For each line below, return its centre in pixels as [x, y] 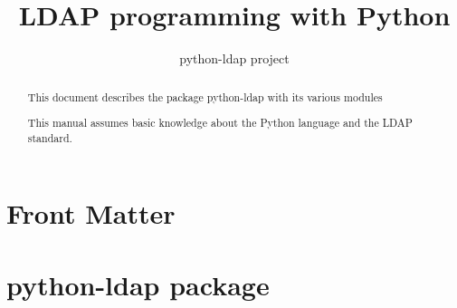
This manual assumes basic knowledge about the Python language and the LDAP [220, 123]
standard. [50, 137]
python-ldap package [138, 284]
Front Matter [91, 213]
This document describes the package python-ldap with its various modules [205, 96]
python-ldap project [234, 58]
